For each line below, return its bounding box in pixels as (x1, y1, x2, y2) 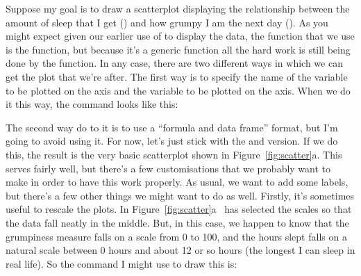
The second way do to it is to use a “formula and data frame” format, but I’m (6, 120, 338, 134)
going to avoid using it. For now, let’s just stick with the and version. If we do (6, 133, 338, 148)
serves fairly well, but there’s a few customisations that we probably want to (6, 161, 331, 175)
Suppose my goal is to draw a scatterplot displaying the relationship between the (6, 1, 350, 15)
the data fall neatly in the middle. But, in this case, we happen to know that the (6, 215, 349, 229)
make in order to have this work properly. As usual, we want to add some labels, (6, 174, 349, 189)
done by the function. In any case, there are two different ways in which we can (6, 56, 343, 70)
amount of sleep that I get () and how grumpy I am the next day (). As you (6, 15, 328, 29)
